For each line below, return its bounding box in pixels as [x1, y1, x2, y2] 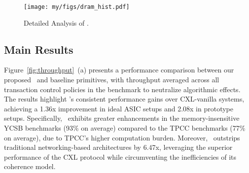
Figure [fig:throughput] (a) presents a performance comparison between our [4, 65, 234, 75]
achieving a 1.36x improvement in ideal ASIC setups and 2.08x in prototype [4, 103, 233, 113]
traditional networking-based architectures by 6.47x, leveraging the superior [4, 142, 233, 152]
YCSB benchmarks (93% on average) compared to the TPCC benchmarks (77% [4, 123, 246, 133]
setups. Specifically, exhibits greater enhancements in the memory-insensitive [4, 113, 240, 123]
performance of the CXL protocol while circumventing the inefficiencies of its [4, 151, 237, 162]
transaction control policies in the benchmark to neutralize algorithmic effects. [4, 84, 241, 94]
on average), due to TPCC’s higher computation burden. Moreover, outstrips [4, 132, 240, 142]
